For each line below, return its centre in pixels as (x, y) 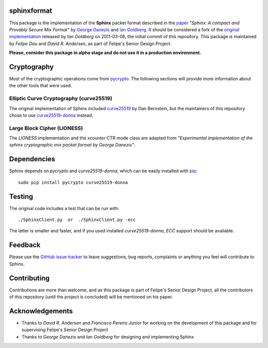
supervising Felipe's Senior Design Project (65, 330)
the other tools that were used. (40, 86)
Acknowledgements (41, 311)
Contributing (29, 278)
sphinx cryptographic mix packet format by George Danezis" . (72, 145)
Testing (21, 196)
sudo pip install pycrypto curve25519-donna (73, 182)
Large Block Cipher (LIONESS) (46, 128)
